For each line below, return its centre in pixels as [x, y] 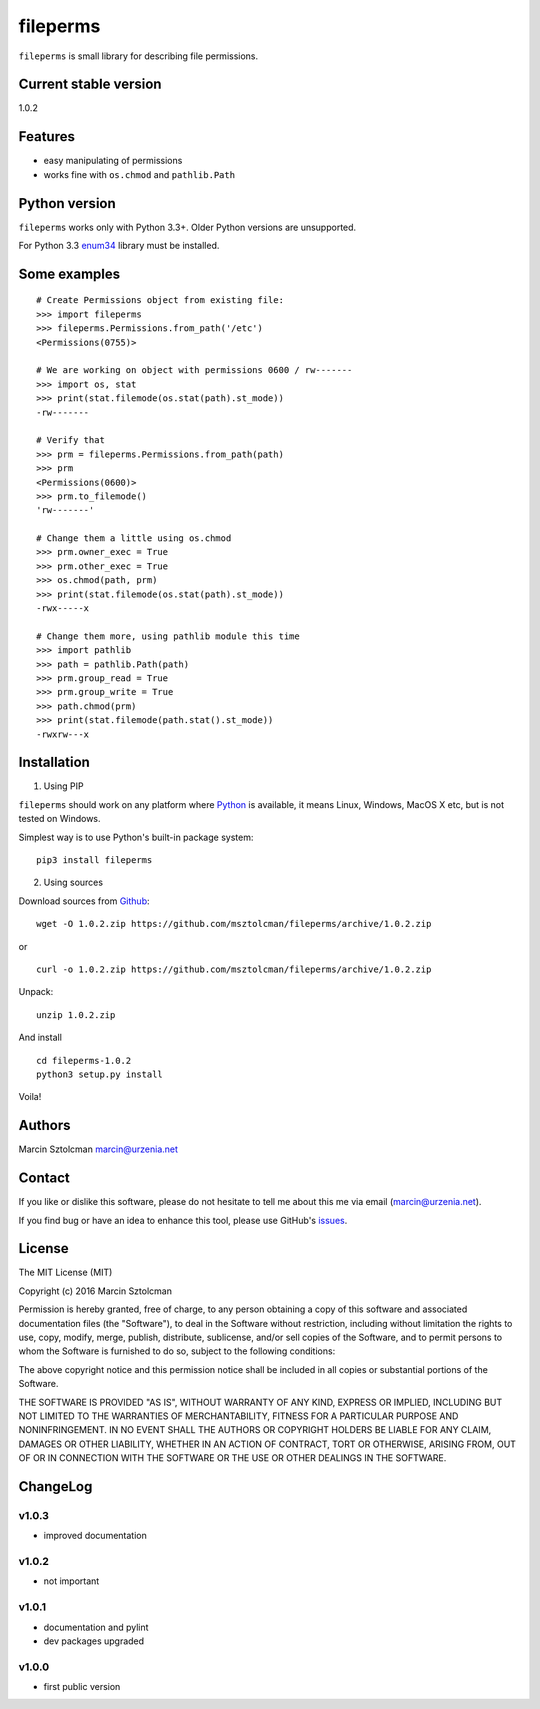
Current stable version [90, 84]
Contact [44, 1178]
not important [71, 1581]
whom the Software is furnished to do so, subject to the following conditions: [177, 1351]
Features [46, 136]
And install [40, 1037]
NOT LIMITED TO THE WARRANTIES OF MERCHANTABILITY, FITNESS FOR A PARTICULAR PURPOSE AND [238, 1416]
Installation [54, 762]
